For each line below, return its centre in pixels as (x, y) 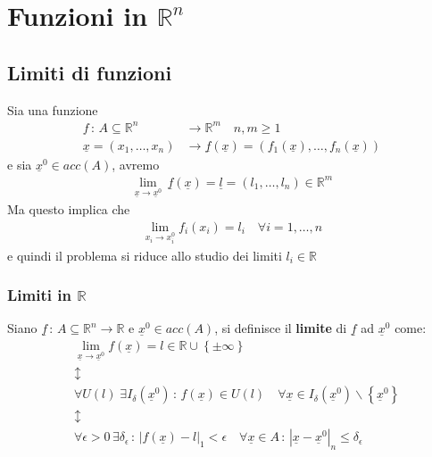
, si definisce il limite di (281, 328)
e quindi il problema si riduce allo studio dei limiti (145, 255)
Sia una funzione (53, 109)
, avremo (136, 164)
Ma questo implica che (69, 209)
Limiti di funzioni (90, 72)
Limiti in (39, 295)
